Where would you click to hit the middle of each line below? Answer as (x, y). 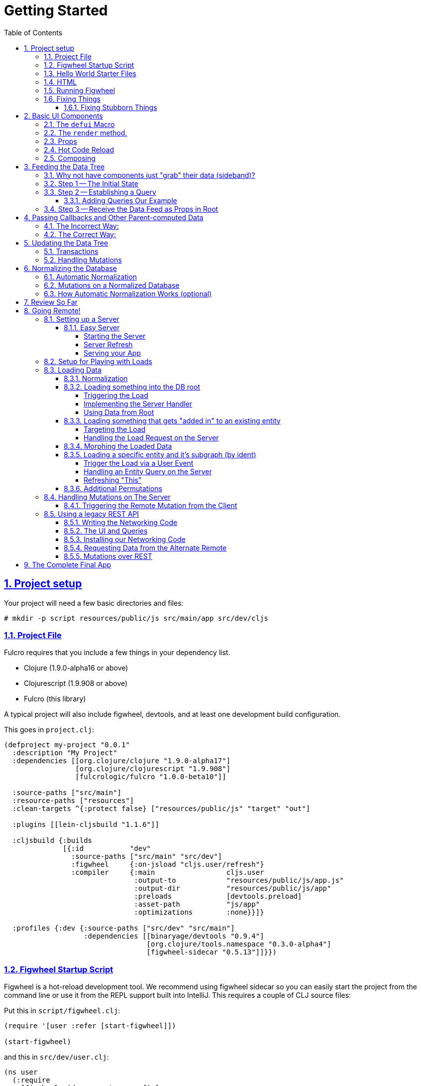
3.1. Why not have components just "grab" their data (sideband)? (150, 175)
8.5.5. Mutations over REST (108, 556)
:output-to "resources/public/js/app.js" (239, 881)
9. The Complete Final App (68, 564)
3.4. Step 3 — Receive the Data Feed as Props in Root (131, 209)
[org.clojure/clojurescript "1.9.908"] (153, 769)
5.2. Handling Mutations (83, 260)
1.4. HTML (60, 82)
